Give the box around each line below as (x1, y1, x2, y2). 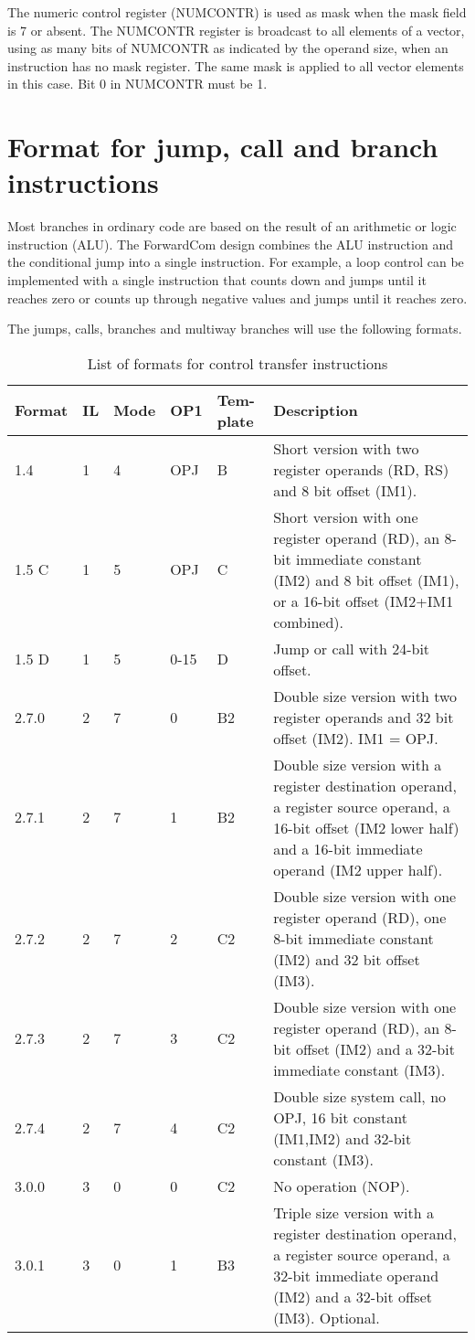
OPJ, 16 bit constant (273, 1106, 407, 1128)
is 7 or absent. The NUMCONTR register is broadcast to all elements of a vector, (7, 20, 465, 39)
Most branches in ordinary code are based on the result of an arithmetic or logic (7, 217, 457, 236)
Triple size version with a (273, 1201, 434, 1223)
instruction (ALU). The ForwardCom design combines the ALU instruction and (7, 234, 453, 253)
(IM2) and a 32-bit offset (273, 1285, 432, 1307)
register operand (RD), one (273, 906, 447, 928)
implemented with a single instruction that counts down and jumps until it (7, 271, 427, 290)
